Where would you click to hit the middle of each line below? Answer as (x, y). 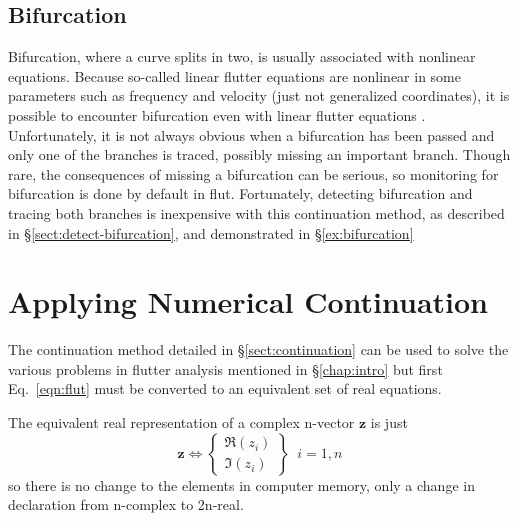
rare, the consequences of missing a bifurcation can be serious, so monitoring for (253, 173)
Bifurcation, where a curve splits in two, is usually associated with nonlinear (242, 56)
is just (389, 422)
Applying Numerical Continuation (248, 301)
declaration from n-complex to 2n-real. (126, 504)
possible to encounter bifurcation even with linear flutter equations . (217, 114)
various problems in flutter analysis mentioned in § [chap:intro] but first (225, 368)
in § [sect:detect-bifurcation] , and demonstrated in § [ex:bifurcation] (211, 232)
